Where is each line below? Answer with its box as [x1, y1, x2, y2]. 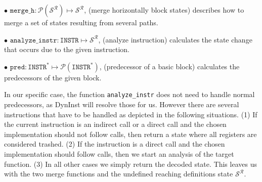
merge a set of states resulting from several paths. [4, 17, 158, 27]
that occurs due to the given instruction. [4, 44, 129, 55]
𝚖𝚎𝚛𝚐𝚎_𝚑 [10, 7, 35, 14]
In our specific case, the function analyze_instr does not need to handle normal [4, 89, 255, 100]
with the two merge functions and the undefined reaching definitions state [4, 168, 233, 179]
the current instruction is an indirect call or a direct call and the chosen [4, 119, 227, 129]
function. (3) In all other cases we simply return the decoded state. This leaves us [4, 158, 257, 169]
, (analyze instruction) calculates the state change [98, 34, 252, 44]
